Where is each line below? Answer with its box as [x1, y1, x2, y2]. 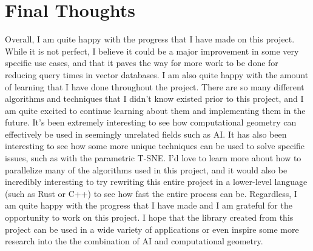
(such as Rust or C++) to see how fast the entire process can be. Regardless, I [5, 187, 297, 199]
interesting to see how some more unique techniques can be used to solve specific [5, 139, 305, 152]
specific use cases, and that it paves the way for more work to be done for [5, 56, 278, 69]
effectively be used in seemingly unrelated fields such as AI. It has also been [5, 127, 287, 140]
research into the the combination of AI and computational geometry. [5, 235, 263, 247]
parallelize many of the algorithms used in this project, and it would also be [5, 163, 288, 176]
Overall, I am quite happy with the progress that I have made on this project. [5, 33, 295, 45]
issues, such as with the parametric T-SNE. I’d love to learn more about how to [5, 152, 301, 164]
